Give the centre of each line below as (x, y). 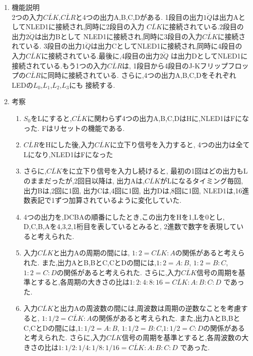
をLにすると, (51, 118)
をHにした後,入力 (66, 145)
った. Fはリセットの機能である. (74, 128)
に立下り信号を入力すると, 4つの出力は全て (180, 145)
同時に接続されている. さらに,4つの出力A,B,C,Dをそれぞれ (142, 75)
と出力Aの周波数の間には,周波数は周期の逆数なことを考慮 (147, 308)
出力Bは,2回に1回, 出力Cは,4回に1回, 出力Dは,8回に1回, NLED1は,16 (133, 190)
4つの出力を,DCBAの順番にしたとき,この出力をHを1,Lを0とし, (124, 216)
